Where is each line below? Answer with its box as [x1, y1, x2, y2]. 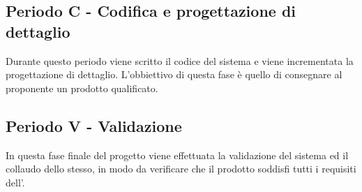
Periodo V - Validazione [6, 115, 182, 136]
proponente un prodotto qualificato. [6, 80, 158, 95]
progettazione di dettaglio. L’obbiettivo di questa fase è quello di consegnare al [6, 67, 342, 82]
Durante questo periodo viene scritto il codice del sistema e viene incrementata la [6, 53, 354, 68]
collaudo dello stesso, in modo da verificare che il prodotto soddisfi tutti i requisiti [6, 161, 356, 176]
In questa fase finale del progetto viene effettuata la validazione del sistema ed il [6, 147, 349, 162]
